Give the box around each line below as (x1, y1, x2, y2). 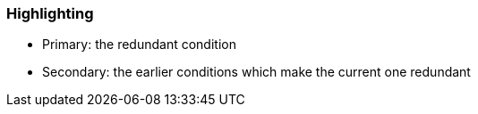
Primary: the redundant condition (42, 37, 236, 53)
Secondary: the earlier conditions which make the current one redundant (42, 64, 471, 80)
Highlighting (6, 4, 94, 22)
